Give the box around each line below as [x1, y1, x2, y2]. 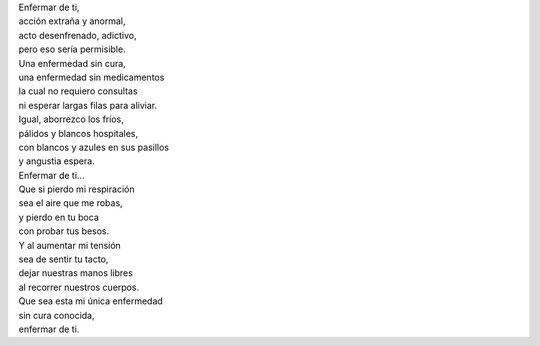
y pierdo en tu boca [18, 211, 100, 223]
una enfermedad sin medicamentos [18, 71, 165, 83]
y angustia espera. [18, 155, 95, 167]
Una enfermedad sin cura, [18, 57, 127, 69]
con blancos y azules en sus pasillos [18, 141, 170, 153]
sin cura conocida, [18, 309, 95, 321]
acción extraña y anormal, [18, 15, 126, 27]
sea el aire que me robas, [18, 197, 124, 209]
